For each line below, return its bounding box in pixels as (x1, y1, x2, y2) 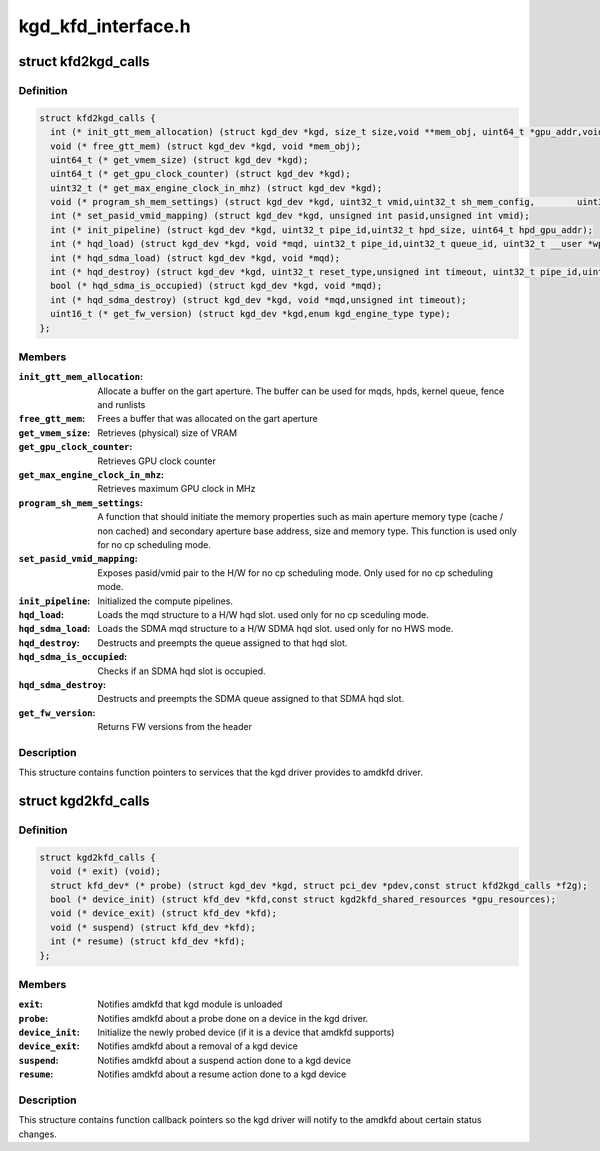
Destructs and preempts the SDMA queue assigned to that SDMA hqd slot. (97, 693, 405, 705)
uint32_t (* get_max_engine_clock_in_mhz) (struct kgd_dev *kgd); (50, 182, 383, 194)
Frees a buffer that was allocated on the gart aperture (97, 413, 319, 425)
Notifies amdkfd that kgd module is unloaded (97, 998, 283, 1010)
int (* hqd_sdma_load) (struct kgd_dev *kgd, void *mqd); (50, 252, 341, 264)
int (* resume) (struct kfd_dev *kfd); (50, 936, 246, 947)
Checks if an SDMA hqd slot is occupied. (97, 665, 266, 677)
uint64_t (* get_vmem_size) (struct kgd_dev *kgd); (50, 154, 309, 165)
